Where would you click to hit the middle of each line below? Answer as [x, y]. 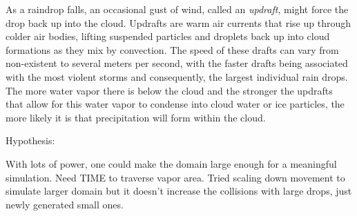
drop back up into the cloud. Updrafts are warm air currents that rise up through [178, 22]
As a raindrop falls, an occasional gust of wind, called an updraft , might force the [177, 9]
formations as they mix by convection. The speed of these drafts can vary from [172, 49]
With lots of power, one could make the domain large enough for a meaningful [171, 163]
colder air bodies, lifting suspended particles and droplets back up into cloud [168, 36]
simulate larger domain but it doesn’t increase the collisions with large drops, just [179, 191]
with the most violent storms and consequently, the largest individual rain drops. [177, 76]
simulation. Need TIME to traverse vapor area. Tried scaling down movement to [175, 177]
